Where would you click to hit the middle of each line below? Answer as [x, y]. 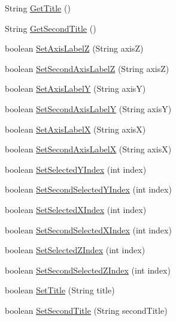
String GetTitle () [38, 8]
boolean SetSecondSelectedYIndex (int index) [88, 189]
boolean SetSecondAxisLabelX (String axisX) [88, 149]
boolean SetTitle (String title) [60, 290]
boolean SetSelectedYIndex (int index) [76, 169]
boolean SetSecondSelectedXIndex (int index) [88, 229]
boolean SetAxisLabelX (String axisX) [75, 129]
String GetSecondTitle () [51, 28]
